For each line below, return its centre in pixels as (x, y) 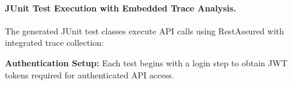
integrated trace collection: (55, 42)
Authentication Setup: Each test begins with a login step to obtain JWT (146, 62)
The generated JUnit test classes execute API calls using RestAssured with (144, 30)
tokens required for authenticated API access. (90, 74)
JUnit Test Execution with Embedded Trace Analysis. (121, 8)
